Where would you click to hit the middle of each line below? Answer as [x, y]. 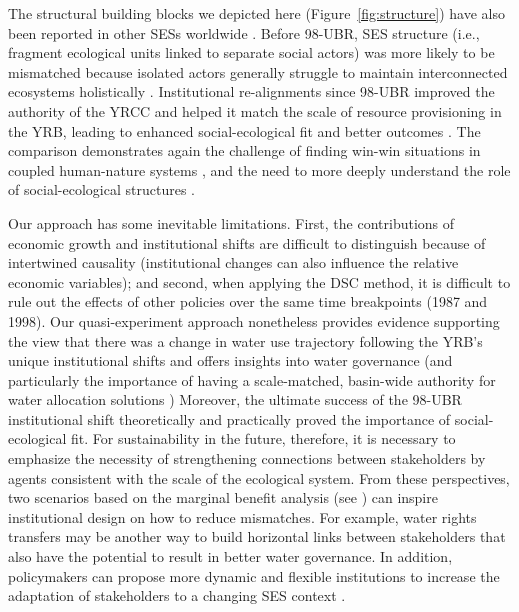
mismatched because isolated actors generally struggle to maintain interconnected [258, 71]
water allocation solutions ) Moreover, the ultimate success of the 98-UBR [235, 399]
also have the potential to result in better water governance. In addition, [230, 556]
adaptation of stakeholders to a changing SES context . [177, 595]
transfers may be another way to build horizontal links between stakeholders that [257, 536]
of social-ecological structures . [101, 189]
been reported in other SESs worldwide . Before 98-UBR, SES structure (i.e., [244, 32]
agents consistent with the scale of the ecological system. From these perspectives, [259, 477]
